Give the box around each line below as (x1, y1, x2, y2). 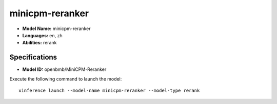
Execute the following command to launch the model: (9, 75, 122, 82)
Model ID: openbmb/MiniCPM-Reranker (22, 66, 107, 72)
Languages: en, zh (22, 32, 63, 38)
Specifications (9, 53, 57, 62)
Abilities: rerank (22, 40, 57, 46)
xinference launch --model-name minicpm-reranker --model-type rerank (18, 88, 200, 94)
